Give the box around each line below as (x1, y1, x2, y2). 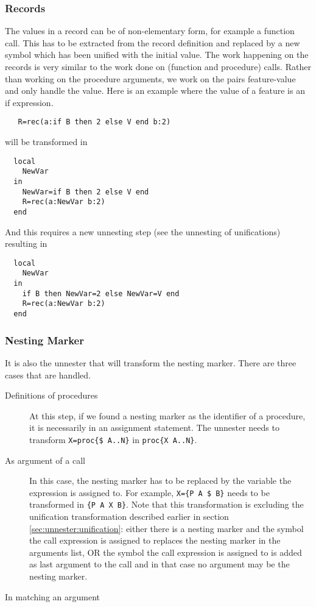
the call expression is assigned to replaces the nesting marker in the (29, 534, 281, 547)
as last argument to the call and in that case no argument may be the (29, 558, 290, 570)
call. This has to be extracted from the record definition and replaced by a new (5, 36, 300, 49)
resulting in (5, 237, 47, 250)
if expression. (5, 96, 54, 108)
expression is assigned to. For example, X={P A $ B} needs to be (29, 486, 270, 499)
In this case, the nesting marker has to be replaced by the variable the (29, 474, 292, 487)
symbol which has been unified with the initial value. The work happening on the (5, 48, 309, 61)
